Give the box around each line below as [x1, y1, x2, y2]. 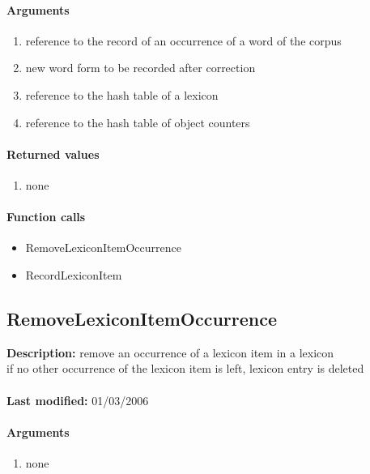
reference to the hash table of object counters [25, 113, 250, 130]
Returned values [6, 145, 100, 162]
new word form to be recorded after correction [25, 59, 256, 76]
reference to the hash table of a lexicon [25, 86, 219, 103]
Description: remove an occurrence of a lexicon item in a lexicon [6, 344, 334, 361]
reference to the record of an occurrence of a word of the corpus [25, 32, 342, 49]
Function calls [6, 208, 86, 225]
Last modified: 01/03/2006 [6, 391, 149, 408]
